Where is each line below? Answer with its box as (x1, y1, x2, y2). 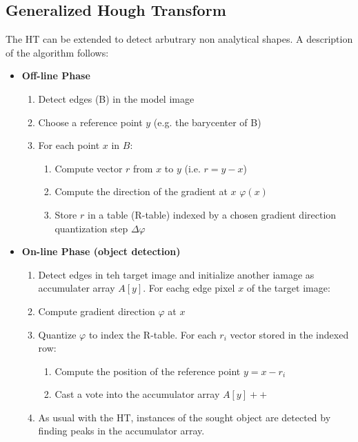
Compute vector (54, 161, 123, 175)
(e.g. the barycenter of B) (153, 114, 261, 129)
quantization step (54, 221, 128, 235)
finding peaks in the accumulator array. (38, 423, 205, 438)
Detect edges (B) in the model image (38, 91, 195, 106)
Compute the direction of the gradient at (54, 184, 228, 199)
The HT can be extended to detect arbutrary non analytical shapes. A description (6, 32, 353, 46)
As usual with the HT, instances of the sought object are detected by (38, 410, 331, 424)
